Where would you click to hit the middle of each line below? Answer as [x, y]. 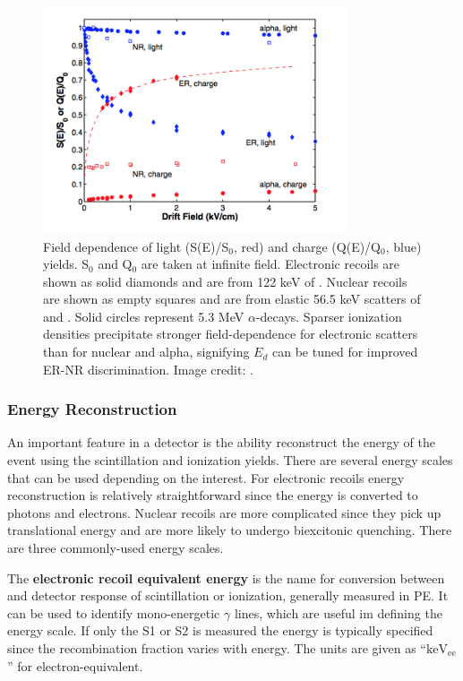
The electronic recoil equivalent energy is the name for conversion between [226, 578]
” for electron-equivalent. [75, 665]
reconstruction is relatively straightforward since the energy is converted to [213, 495]
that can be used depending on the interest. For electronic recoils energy [206, 477]
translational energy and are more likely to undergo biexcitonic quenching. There [230, 530]
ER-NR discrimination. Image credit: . [148, 369]
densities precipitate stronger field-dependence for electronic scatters [231, 334]
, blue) [403, 246]
